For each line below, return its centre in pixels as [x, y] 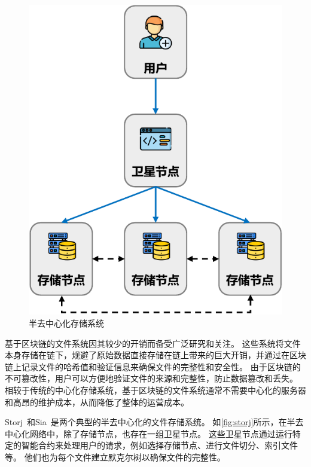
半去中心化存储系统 [66, 323]
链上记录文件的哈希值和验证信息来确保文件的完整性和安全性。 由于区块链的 [153, 366]
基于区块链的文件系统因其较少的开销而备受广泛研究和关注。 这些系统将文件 [153, 343]
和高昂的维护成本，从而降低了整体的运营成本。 [97, 402]
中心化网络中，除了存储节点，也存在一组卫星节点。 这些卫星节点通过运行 [149, 433]
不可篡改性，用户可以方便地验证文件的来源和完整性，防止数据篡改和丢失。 [151, 378]
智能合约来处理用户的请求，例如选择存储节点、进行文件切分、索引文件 [159, 445]
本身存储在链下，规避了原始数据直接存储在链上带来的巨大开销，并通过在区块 [155, 355]
